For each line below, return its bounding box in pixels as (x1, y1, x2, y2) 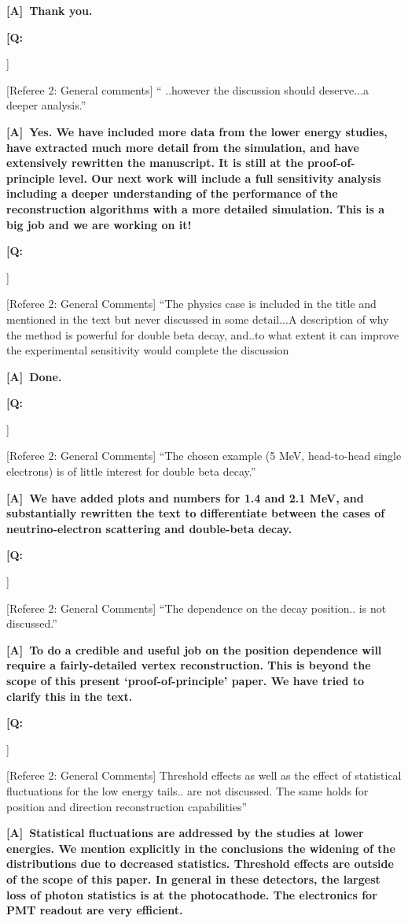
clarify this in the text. (6, 688, 133, 704)
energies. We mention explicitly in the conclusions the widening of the (6, 840, 395, 856)
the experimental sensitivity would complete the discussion (6, 342, 289, 358)
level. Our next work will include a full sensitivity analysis (58, 169, 381, 186)
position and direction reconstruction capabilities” (6, 798, 248, 814)
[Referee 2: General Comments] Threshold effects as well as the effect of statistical (6, 767, 402, 784)
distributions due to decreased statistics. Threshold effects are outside (6, 855, 394, 872)
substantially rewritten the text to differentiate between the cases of (6, 505, 385, 521)
